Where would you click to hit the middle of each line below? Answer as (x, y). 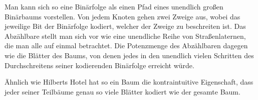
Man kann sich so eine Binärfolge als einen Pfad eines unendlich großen (114, 6)
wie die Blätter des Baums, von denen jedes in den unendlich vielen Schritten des (129, 55)
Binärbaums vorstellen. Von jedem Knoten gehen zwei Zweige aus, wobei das (122, 16)
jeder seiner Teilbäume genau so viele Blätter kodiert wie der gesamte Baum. (122, 91)
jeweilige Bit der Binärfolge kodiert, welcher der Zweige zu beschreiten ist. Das (125, 26)
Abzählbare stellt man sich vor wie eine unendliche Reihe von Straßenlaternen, (125, 36)
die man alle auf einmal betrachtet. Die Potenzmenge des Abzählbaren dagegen (126, 46)
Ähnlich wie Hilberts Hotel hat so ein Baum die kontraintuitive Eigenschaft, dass (129, 82)
